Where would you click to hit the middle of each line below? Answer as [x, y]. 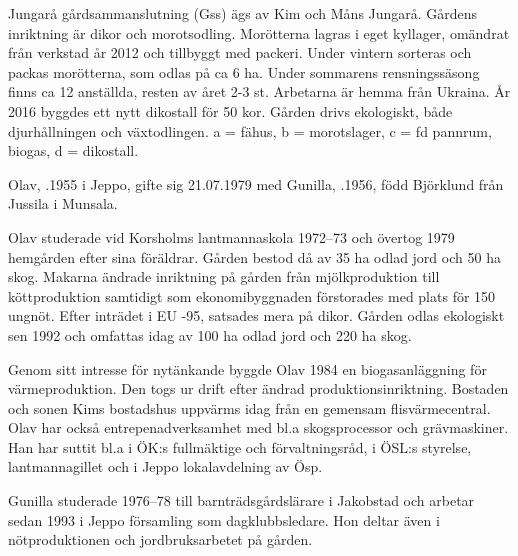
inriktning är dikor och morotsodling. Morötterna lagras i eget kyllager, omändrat [259, 32]
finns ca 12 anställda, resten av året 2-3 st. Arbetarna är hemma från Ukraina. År [259, 91]
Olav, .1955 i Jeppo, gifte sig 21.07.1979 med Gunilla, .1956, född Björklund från [256, 183]
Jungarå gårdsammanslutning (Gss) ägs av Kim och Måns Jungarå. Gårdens [243, 13]
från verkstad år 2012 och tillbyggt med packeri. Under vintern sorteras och [240, 52]
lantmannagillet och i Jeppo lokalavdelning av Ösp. [165, 466]
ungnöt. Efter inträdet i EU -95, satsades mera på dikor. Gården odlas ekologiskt [256, 315]
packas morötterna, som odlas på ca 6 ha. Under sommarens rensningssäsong [244, 71]
